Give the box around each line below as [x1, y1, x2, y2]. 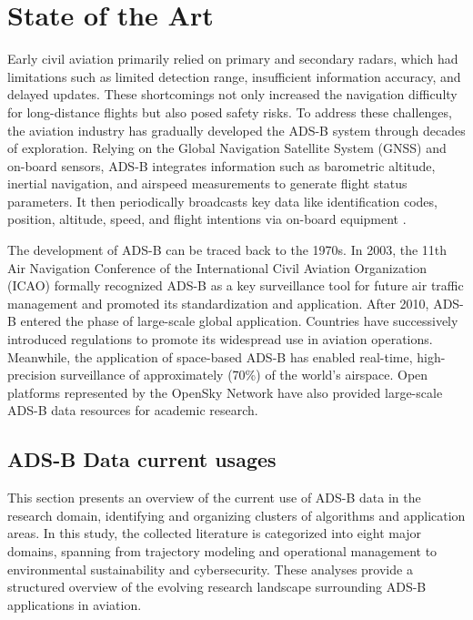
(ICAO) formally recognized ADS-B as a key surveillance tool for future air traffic [7, 276, 464, 295]
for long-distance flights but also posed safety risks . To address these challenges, [7, 102, 452, 121]
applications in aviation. [7, 595, 142, 614]
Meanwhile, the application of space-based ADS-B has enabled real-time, [7, 347, 413, 366]
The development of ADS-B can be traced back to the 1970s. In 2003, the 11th [7, 240, 448, 259]
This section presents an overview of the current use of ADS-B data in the [7, 488, 421, 507]
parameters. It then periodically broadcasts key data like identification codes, [7, 191, 438, 210]
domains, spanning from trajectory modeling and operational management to [7, 541, 438, 560]
